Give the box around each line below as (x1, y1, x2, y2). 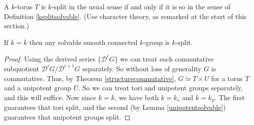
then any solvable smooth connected (29, 37, 138, 47)
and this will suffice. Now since (4, 92, 96, 102)
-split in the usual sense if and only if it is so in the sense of (51, 1, 231, 11)
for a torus (211, 73, 243, 83)
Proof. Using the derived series (4, 53, 95, 63)
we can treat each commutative (120, 53, 214, 63)
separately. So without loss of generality (82, 63, 202, 73)
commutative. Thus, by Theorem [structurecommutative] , (4, 73, 176, 83)
